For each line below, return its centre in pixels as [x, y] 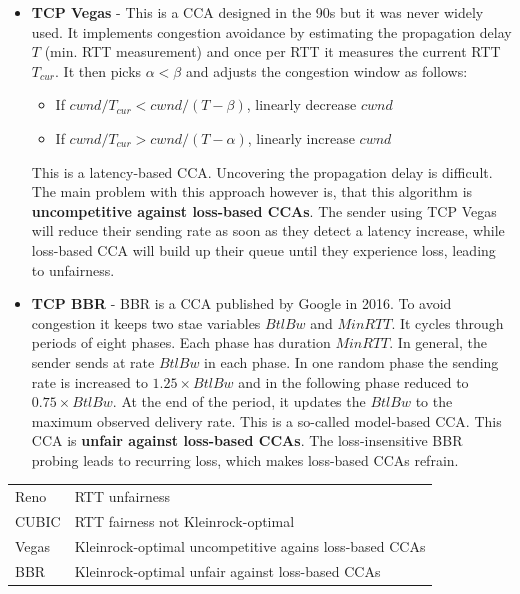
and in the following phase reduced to [353, 381]
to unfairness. [73, 269]
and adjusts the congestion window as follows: [326, 70]
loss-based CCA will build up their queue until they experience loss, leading [263, 249]
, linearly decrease [301, 104]
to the [434, 401]
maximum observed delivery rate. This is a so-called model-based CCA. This [266, 420]
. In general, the [438, 342]
